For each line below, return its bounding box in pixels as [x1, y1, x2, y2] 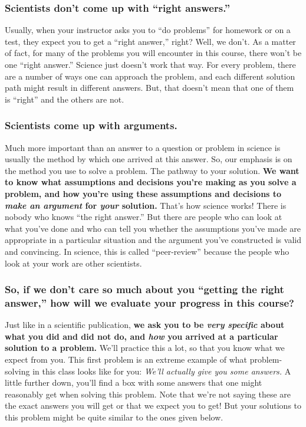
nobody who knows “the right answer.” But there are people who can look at [5, 211, 282, 223]
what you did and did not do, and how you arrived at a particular [5, 330, 278, 342]
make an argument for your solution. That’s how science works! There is [5, 199, 287, 211]
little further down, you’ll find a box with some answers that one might [5, 376, 262, 389]
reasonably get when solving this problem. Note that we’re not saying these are [5, 387, 291, 400]
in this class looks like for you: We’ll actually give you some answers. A [32, 364, 291, 377]
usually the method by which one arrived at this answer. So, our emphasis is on [5, 153, 292, 165]
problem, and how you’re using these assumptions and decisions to [5, 187, 282, 199]
